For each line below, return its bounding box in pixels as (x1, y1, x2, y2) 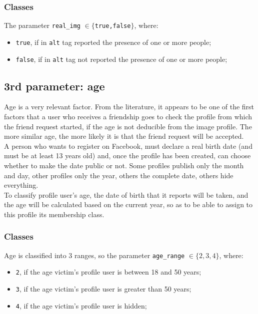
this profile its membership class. (4, 209, 104, 219)
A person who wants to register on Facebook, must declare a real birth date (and (4, 140, 252, 151)
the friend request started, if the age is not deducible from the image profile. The (4, 121, 252, 131)
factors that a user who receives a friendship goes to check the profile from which (4, 111, 252, 121)
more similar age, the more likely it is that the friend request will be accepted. (4, 131, 244, 141)
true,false (94, 22, 131, 30)
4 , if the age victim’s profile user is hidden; (15, 300, 147, 311)
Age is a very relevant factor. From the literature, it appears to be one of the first (4, 101, 254, 112)
